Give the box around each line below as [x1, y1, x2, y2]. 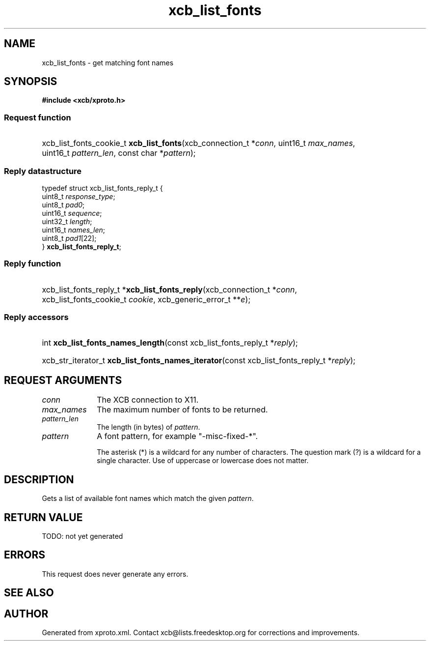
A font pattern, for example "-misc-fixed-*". [97, 431, 258, 441]
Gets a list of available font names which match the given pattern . [42, 494, 254, 503]
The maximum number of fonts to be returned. [97, 405, 268, 415]
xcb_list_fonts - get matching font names [42, 58, 174, 67]
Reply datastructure [4, 166, 82, 176]
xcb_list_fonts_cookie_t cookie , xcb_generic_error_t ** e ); [42, 294, 251, 304]
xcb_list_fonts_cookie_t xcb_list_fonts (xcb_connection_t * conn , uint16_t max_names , [42, 138, 355, 148]
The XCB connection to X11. [97, 395, 199, 405]
